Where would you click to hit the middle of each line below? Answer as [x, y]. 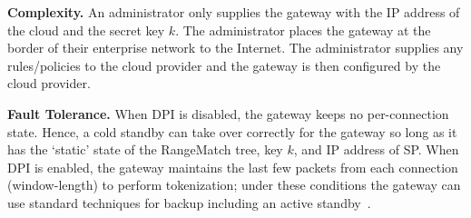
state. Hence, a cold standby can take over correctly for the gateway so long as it [232, 131]
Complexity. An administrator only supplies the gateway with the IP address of [234, 12]
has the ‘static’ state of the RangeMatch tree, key [145, 149]
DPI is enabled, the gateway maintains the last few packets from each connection [233, 167]
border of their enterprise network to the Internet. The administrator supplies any [235, 48]
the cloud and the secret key [86, 30]
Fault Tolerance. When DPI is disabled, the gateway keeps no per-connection [228, 113]
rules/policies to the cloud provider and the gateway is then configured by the [224, 65]
